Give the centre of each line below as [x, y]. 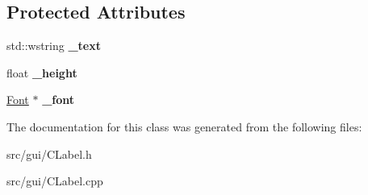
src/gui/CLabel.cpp [55, 181]
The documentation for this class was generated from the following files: [184, 126]
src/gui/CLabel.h [49, 154]
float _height [42, 72]
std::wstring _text [54, 46]
